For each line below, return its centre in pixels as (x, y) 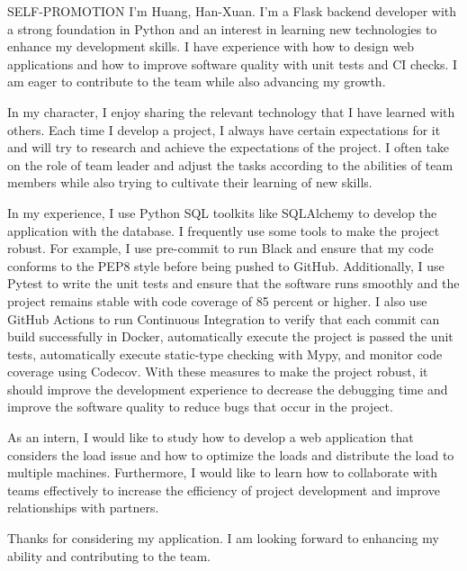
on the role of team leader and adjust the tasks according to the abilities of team (230, 164)
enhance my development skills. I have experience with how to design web (211, 46)
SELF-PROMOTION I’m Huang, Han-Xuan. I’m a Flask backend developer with (232, 11)
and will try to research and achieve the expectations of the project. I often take (229, 147)
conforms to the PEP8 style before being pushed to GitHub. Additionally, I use (226, 265)
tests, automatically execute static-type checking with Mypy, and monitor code (225, 353)
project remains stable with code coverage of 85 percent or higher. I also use (217, 300)
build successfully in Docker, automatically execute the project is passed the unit (230, 336)
